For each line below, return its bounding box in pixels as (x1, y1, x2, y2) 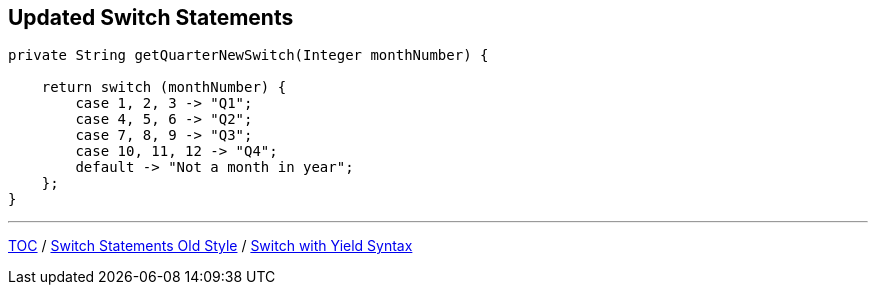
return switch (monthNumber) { (41, 79, 287, 96)
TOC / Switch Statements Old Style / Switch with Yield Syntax (8, 237, 413, 255)
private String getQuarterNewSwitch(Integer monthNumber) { (8, 47, 489, 64)
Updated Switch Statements (8, 5, 294, 30)
